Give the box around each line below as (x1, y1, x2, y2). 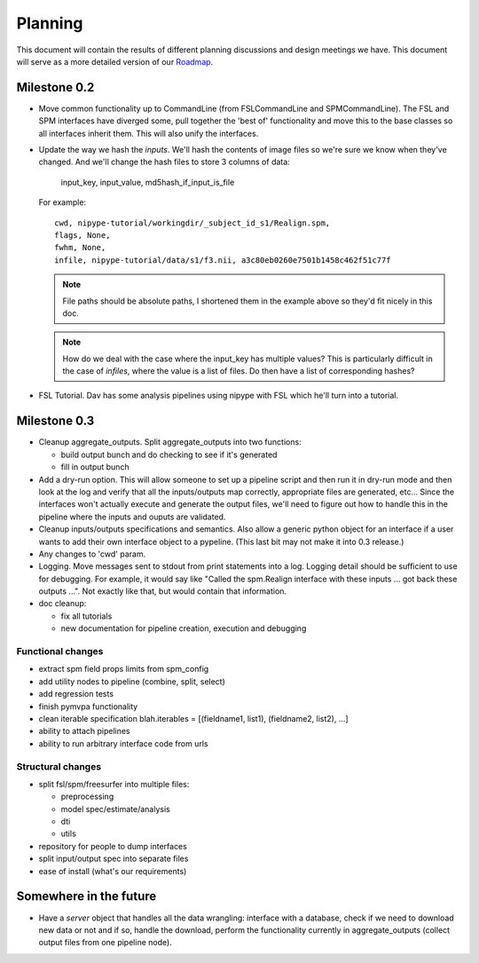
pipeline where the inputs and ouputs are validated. (38, 511, 226, 522)
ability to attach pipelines (38, 726, 130, 737)
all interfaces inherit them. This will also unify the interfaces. (38, 128, 259, 138)
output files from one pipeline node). (38, 937, 172, 948)
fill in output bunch (60, 462, 130, 472)
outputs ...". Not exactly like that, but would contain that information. (38, 586, 287, 596)
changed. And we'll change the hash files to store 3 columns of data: (38, 156, 290, 168)
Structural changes (16, 760, 102, 772)
